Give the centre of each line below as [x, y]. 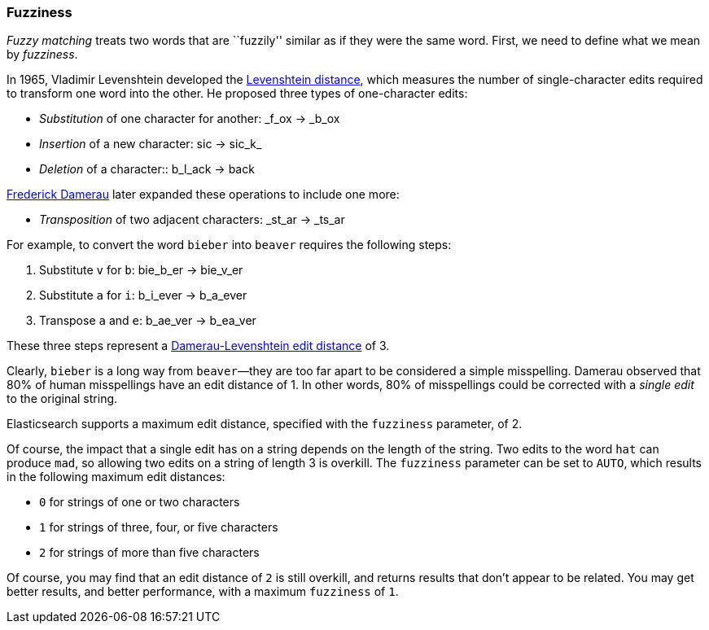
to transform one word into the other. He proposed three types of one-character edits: [237, 94]
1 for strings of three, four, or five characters [159, 527]
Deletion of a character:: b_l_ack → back [147, 169]
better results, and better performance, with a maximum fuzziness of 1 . [203, 592]
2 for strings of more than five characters [149, 553]
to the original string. [62, 399]
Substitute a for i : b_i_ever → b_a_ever [143, 295]
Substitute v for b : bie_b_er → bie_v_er [141, 270]
